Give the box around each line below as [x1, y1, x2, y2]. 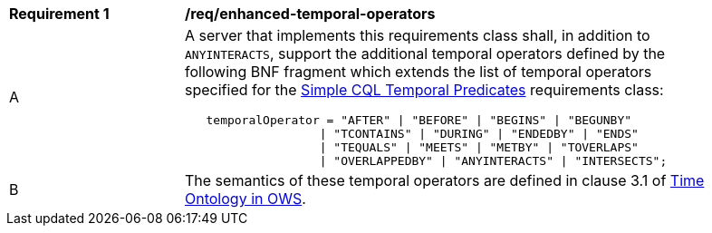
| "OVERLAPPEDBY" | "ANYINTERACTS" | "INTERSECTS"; [319, 154, 668, 168]
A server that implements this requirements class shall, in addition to [185, 26, 650, 44]
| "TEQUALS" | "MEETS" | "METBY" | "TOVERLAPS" [319, 141, 639, 154]
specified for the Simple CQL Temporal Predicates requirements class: [185, 81, 664, 99]
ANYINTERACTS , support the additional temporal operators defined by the [185, 44, 666, 63]
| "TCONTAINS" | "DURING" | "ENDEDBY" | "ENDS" [319, 127, 639, 141]
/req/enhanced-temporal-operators [185, 5, 436, 23]
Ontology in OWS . [185, 189, 306, 208]
